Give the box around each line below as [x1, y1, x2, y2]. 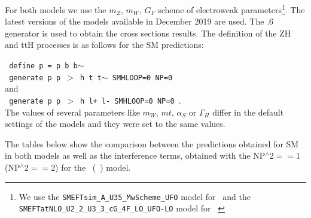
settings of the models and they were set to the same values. [5, 117, 225, 130]
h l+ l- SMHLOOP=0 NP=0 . [80, 93, 181, 106]
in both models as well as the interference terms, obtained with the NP [5, 149, 266, 162]
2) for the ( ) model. [51, 161, 131, 173]
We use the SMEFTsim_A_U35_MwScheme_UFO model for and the [19, 190, 251, 202]
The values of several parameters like [5, 105, 140, 118]
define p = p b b [9, 62, 78, 71]
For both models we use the [5, 3, 106, 16]
